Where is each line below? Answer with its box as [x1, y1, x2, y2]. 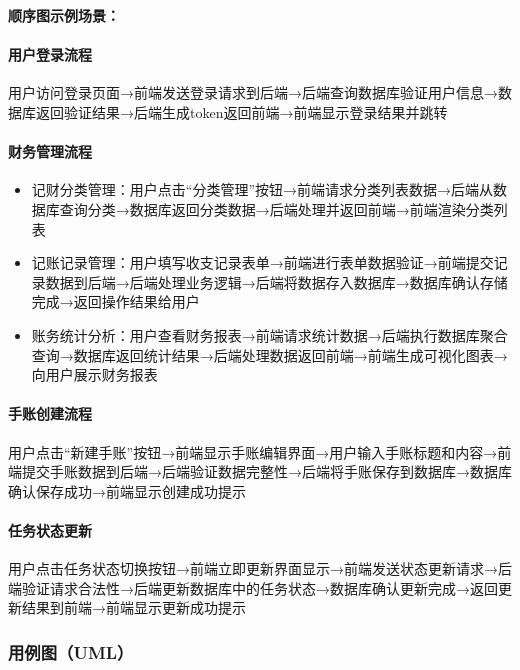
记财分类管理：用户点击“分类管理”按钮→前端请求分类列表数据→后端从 [31, 179, 494, 200]
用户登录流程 [8, 44, 92, 65]
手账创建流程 [8, 403, 92, 424]
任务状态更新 [8, 519, 92, 540]
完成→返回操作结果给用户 [31, 291, 200, 312]
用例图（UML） [8, 639, 134, 664]
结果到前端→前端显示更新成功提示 [21, 597, 246, 618]
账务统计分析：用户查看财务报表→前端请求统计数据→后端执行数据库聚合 [31, 324, 508, 345]
